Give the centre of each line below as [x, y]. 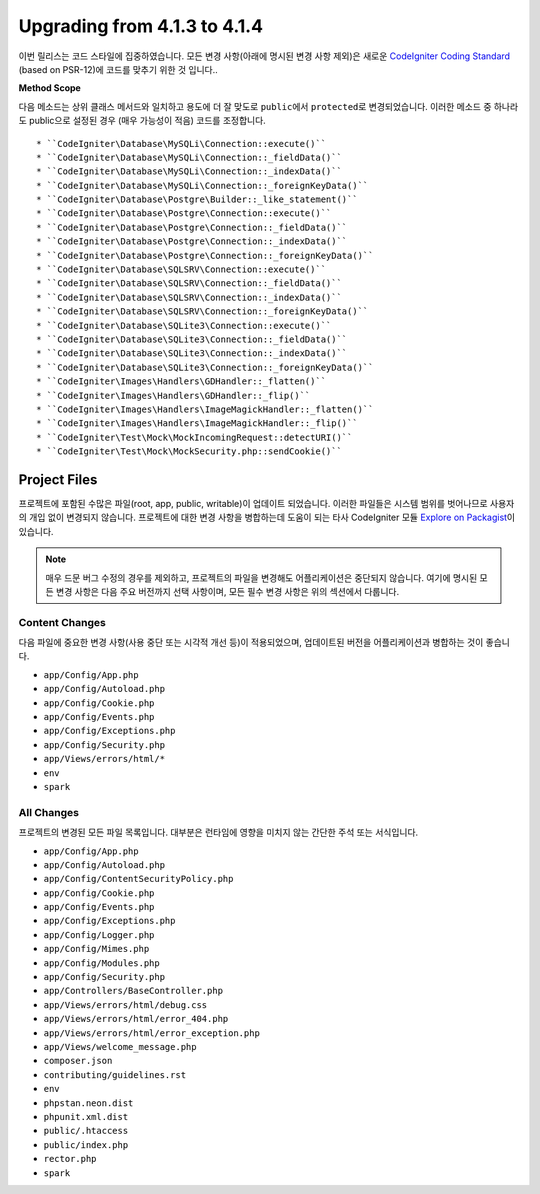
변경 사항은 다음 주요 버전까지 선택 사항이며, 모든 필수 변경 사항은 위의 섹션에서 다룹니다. [227, 591]
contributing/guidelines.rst [115, 1074]
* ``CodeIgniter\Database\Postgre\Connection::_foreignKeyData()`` [205, 255]
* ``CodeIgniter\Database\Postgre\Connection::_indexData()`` [192, 241]
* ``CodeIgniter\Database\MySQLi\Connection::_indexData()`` [189, 171]
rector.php [70, 1159]
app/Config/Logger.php [99, 934]
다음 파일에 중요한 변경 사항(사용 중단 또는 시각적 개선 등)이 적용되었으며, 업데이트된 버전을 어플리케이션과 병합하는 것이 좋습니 [264, 642]
